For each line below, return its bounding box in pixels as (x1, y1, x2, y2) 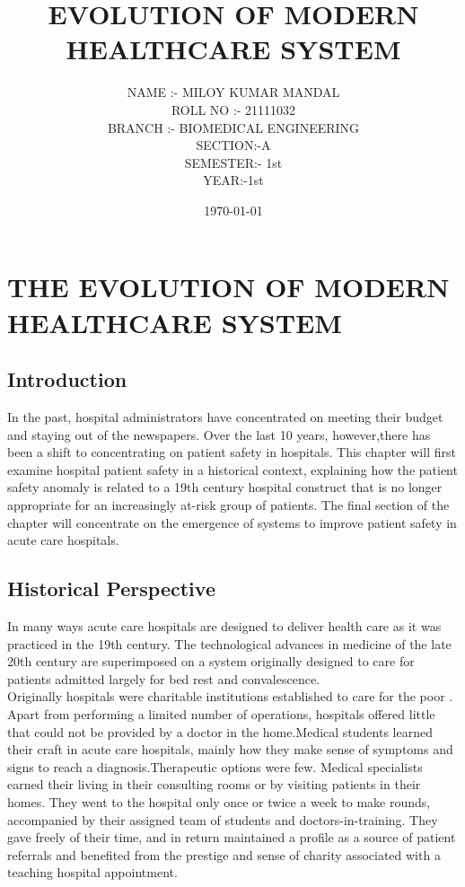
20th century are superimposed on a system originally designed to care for (7, 652, 415, 671)
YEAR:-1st (203, 171, 264, 189)
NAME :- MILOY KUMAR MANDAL (127, 83, 340, 101)
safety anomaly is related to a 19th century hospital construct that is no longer (7, 478, 443, 496)
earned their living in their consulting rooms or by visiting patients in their (7, 775, 421, 794)
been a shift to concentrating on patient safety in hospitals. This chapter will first (7, 443, 456, 461)
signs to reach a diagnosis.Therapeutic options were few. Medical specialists (7, 757, 423, 776)
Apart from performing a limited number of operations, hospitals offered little (7, 704, 435, 723)
